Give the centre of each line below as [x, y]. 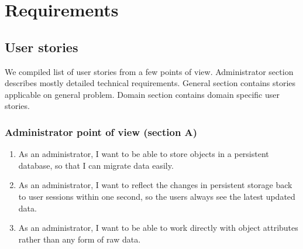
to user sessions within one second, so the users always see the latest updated [157, 196]
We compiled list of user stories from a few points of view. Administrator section [149, 71]
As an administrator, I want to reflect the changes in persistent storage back [155, 185]
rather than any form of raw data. [80, 239]
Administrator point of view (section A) [101, 132]
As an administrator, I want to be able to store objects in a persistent [144, 154]
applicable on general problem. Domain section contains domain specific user [142, 94]
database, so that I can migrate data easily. [96, 165]
